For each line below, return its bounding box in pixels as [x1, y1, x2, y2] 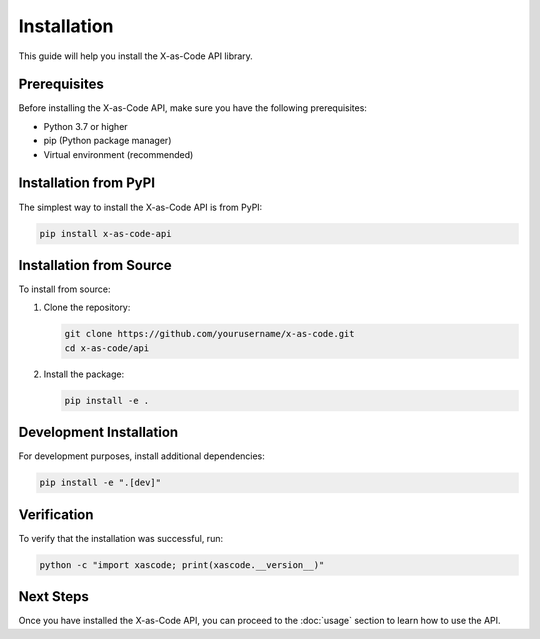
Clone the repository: [43, 301, 131, 314]
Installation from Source [18, 256, 172, 274]
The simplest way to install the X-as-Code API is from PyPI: [18, 201, 263, 213]
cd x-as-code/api [64, 342, 150, 354]
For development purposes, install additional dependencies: [18, 450, 265, 462]
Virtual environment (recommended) [43, 148, 194, 160]
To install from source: [18, 283, 111, 295]
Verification [18, 506, 94, 523]
